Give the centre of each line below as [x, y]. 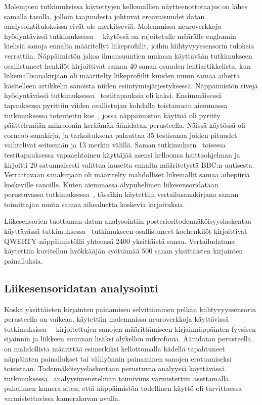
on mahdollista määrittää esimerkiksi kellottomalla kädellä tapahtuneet [115, 349]
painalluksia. [24, 260]
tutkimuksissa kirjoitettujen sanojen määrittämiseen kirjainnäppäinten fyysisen [130, 328]
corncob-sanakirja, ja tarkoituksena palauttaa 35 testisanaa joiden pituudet [121, 135]
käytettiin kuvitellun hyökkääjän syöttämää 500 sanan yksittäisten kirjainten [124, 251]
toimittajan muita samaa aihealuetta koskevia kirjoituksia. [95, 204]
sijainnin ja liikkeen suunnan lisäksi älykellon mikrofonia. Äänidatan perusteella [128, 339]
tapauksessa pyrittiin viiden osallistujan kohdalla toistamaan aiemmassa [116, 105]
